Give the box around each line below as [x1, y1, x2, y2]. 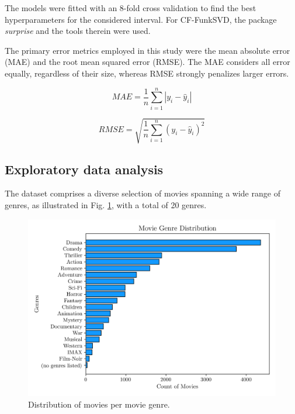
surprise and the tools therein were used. [5, 25, 151, 37]
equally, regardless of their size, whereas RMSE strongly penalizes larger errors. [5, 67, 289, 79]
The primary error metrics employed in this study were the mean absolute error [5, 44, 290, 56]
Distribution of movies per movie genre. [28, 398, 170, 410]
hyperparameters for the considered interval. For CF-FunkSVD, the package [5, 13, 277, 25]
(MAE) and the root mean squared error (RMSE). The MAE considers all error [5, 56, 290, 68]
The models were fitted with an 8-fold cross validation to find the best [5, 2, 256, 13]
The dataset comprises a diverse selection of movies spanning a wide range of [5, 187, 280, 199]
